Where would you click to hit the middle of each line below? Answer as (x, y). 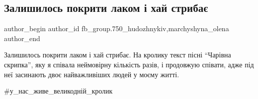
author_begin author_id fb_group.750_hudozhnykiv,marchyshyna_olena (117, 28)
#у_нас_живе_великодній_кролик (58, 91)
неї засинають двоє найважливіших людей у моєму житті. (92, 74)
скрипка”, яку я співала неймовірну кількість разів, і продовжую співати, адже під (129, 64)
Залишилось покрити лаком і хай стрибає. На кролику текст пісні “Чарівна (118, 55)
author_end (22, 38)
